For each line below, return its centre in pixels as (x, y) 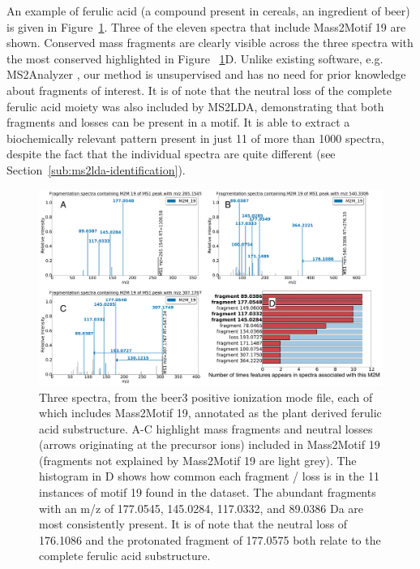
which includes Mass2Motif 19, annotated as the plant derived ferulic (210, 413)
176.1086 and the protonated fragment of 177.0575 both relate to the (210, 539)
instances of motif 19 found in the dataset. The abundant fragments (208, 492)
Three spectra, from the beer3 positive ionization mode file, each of (206, 397)
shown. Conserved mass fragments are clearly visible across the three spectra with (210, 43)
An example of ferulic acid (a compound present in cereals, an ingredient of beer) (208, 11)
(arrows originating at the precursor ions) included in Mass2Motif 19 (210, 444)
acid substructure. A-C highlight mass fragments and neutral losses (206, 428)
